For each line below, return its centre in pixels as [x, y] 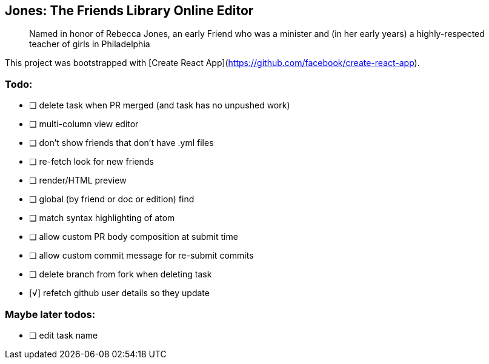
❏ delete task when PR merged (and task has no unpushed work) [160, 105]
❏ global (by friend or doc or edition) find [112, 199]
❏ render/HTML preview [78, 180]
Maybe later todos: [50, 314]
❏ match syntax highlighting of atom [102, 218]
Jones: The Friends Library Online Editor [129, 11]
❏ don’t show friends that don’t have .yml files [121, 143]
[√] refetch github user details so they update [119, 293]
